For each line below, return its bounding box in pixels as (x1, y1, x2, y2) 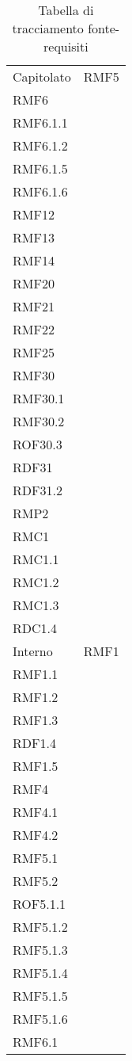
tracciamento (12, 19, 84, 37)
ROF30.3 (13, 435, 62, 453)
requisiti (43, 37, 89, 55)
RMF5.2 (13, 872, 58, 890)
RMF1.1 (13, 665, 58, 683)
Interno (13, 642, 53, 660)
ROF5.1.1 (13, 895, 66, 913)
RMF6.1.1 (13, 113, 68, 132)
